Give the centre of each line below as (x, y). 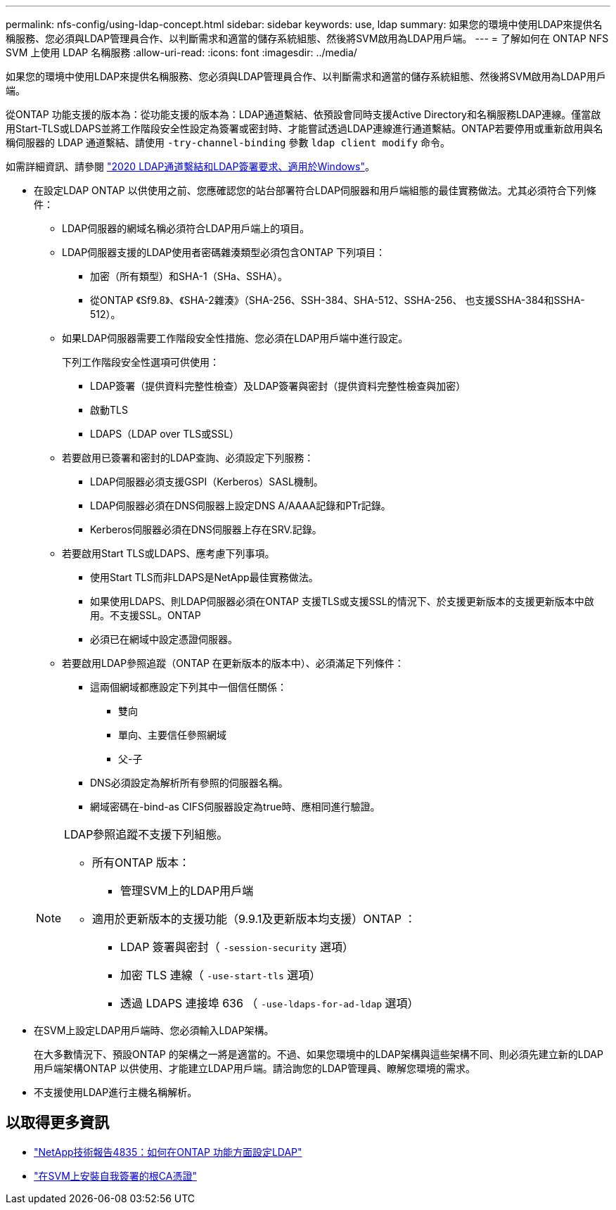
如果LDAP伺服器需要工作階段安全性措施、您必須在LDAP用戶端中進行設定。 (235, 338)
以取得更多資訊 (57, 1123)
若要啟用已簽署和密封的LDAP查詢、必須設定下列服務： (188, 458)
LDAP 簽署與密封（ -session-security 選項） (237, 947)
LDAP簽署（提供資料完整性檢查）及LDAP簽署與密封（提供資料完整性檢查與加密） (278, 386)
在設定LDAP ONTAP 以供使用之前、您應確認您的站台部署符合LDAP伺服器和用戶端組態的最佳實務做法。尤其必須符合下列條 (315, 190)
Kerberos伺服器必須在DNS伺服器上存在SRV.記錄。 (206, 529)
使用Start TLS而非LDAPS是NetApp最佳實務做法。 (204, 577)
